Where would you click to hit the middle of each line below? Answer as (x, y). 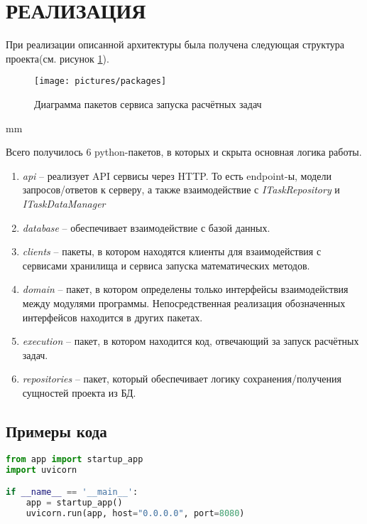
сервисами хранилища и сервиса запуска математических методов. (166, 265)
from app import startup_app (75, 459)
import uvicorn (42, 470)
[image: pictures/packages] (100, 81)
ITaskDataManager (64, 203)
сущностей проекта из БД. (79, 392)
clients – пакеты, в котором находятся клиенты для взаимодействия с (172, 251)
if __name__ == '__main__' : (72, 492)
